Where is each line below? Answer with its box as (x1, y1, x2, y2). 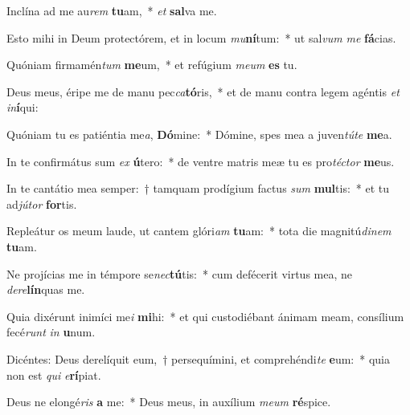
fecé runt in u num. (6, 323, 96, 340)
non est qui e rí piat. (6, 366, 101, 383)
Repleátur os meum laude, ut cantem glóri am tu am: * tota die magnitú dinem (6, 222, 392, 239)
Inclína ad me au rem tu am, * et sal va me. (6, 2, 217, 18)
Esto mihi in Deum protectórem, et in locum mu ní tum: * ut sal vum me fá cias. (6, 29, 396, 46)
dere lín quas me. (6, 281, 85, 298)
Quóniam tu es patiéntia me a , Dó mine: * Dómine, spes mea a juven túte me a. (6, 125, 392, 142)
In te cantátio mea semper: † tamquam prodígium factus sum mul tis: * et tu (6, 180, 390, 197)
